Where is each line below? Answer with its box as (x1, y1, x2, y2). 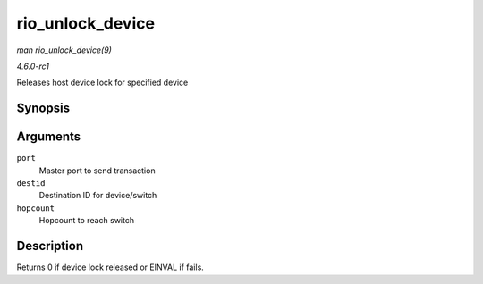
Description (16, 238, 84, 254)
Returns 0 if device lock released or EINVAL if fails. (16, 262, 205, 272)
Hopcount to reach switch (38, 215, 134, 226)
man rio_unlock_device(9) (16, 45, 112, 55)
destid (16, 179, 46, 188)
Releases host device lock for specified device (16, 77, 189, 88)
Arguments (16, 129, 81, 145)
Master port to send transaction (38, 165, 156, 176)
